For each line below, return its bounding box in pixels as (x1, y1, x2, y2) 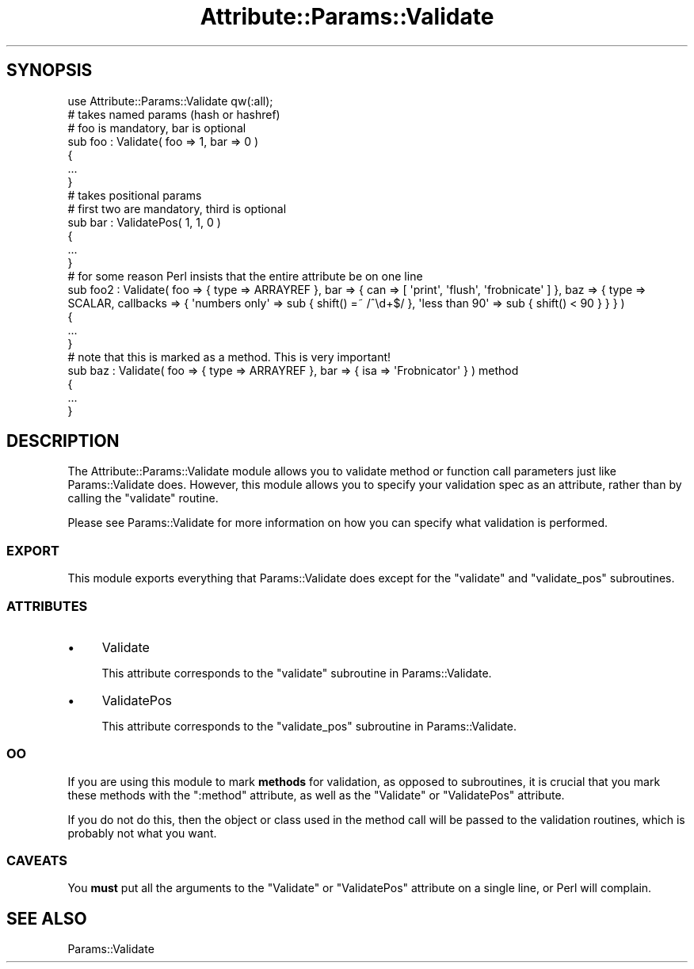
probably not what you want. (67, 826, 217, 840)
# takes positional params (67, 188, 202, 202)
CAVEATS (6, 853, 68, 869)
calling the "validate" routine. (67, 491, 219, 505)
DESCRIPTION (6, 431, 120, 452)
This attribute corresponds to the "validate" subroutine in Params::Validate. (101, 666, 492, 680)
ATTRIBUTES (6, 597, 88, 614)
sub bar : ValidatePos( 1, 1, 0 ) (67, 215, 221, 229)
